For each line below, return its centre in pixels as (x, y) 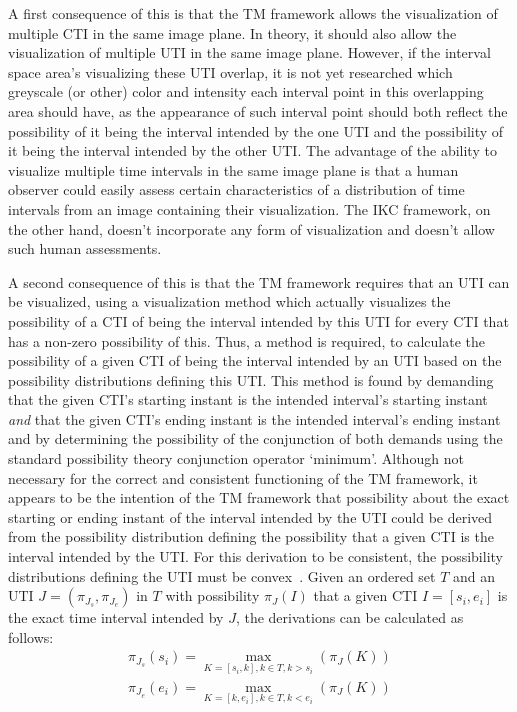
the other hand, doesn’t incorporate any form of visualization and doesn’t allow (251, 228)
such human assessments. (85, 248)
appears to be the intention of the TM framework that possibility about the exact (259, 497)
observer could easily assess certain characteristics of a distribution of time (236, 189)
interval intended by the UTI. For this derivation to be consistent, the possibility (255, 556)
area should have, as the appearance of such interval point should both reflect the (258, 110)
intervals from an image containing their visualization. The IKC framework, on (249, 208)
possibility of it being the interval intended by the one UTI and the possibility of (256, 130)
